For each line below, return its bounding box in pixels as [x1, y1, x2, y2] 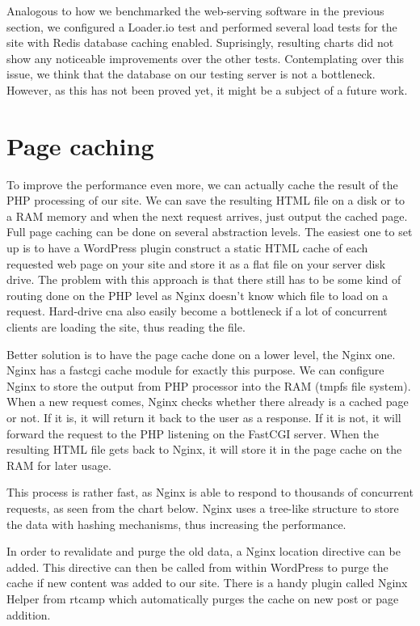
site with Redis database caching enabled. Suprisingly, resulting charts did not [6, 34, 394, 51]
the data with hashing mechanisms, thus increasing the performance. [6, 515, 346, 532]
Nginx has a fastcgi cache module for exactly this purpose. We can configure [6, 362, 384, 379]
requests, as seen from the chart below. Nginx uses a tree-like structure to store [6, 499, 399, 516]
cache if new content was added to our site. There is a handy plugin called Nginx [6, 574, 408, 591]
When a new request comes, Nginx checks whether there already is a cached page [6, 393, 409, 410]
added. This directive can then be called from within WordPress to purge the [6, 558, 388, 575]
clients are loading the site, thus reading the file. [6, 319, 246, 336]
